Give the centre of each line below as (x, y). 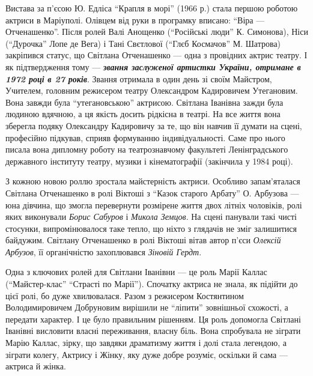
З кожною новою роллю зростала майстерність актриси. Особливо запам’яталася (153, 181)
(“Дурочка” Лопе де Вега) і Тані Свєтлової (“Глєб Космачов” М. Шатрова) (143, 43)
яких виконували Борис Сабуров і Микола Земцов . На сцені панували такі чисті (151, 217)
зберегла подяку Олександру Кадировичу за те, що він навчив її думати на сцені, (154, 125)
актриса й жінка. (36, 366)
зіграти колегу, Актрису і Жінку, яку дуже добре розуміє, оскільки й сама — (147, 354)
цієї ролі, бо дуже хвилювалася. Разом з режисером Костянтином (125, 295)
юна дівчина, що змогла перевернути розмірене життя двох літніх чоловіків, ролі (154, 205)
